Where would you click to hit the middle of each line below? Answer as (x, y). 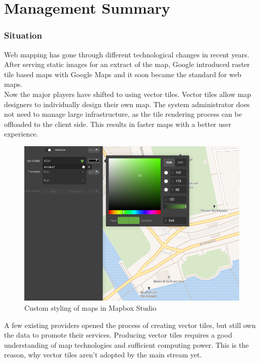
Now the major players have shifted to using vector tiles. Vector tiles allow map (128, 94)
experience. (21, 134)
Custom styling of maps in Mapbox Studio (90, 307)
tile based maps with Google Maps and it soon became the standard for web (123, 74)
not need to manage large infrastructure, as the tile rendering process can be (123, 114)
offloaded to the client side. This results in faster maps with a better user (118, 124)
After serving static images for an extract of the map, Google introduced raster (127, 64)
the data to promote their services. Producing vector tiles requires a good (118, 335)
